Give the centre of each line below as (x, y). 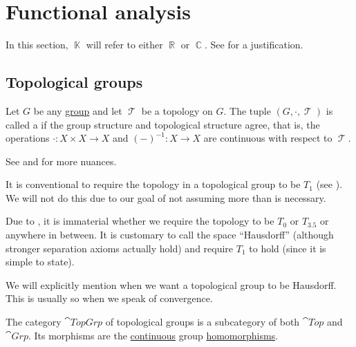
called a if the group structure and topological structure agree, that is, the (163, 124)
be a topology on (177, 110)
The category (34, 322)
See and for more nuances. (61, 161)
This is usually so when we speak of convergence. (109, 298)
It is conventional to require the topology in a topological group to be (153, 184)
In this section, (37, 45)
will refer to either (124, 45)
